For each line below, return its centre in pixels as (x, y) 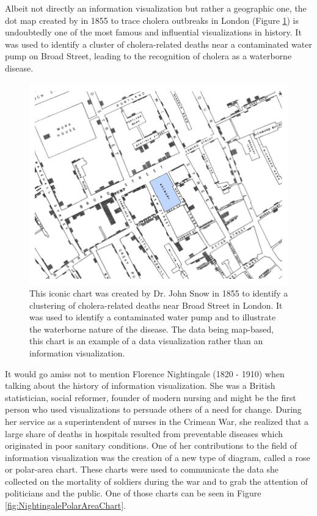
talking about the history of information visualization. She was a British (140, 385)
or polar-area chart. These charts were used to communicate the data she (142, 469)
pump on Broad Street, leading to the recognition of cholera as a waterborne (148, 56)
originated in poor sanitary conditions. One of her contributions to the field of (151, 445)
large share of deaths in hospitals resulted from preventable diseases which (144, 433)
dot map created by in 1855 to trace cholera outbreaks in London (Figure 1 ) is (152, 20)
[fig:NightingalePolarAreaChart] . (65, 505)
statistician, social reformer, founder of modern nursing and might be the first (151, 397)
